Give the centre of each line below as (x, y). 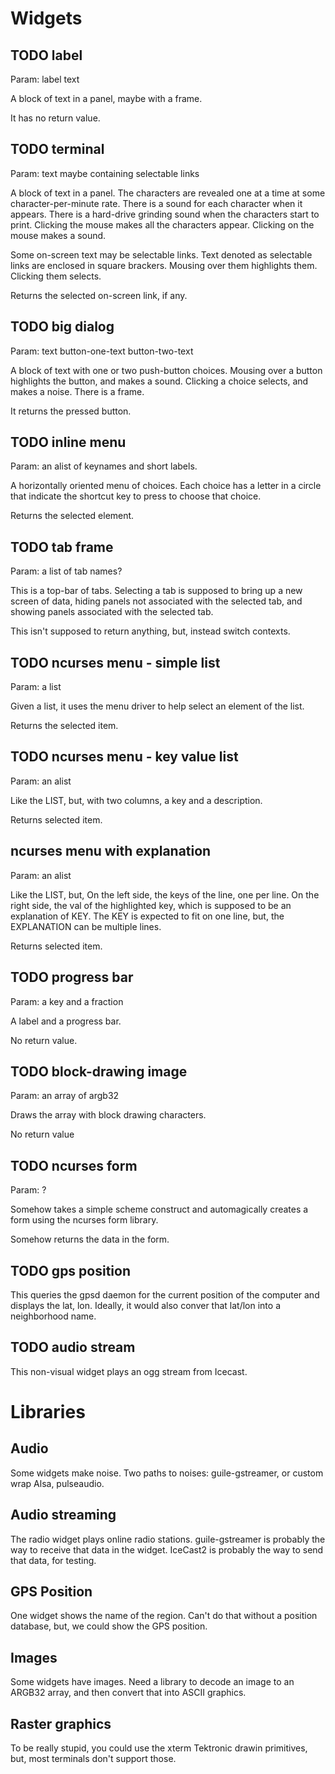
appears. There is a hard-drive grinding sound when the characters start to (165, 214)
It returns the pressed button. (71, 411)
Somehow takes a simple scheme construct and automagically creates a (159, 1209)
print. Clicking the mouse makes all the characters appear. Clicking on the (162, 224)
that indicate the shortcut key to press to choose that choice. (136, 496)
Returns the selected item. (64, 726)
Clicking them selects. (56, 276)
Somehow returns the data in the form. (90, 1239)
